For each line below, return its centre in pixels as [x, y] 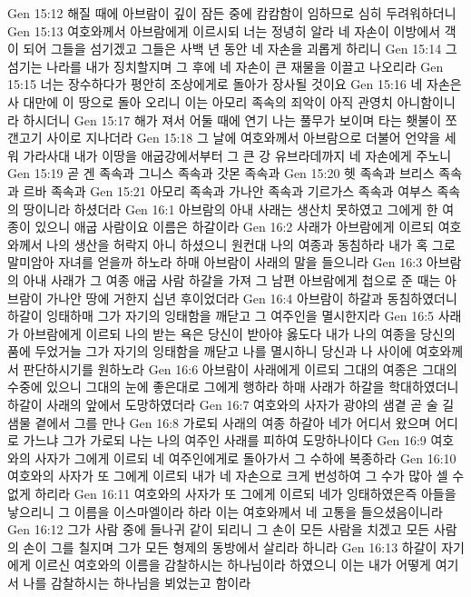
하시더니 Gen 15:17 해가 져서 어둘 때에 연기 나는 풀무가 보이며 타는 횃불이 [232, 119]
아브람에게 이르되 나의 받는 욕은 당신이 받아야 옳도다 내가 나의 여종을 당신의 [239, 333]
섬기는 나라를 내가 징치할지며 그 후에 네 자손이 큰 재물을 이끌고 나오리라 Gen [226, 66]
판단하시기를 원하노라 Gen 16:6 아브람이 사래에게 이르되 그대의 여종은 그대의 [240, 368]
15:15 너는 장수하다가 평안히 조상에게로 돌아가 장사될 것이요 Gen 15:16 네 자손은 [235, 84]
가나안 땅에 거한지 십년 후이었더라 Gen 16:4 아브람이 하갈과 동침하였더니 [252, 298]
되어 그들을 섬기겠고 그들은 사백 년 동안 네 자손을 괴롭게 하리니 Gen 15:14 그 [240, 49]
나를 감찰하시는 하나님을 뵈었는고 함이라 [137, 582]
